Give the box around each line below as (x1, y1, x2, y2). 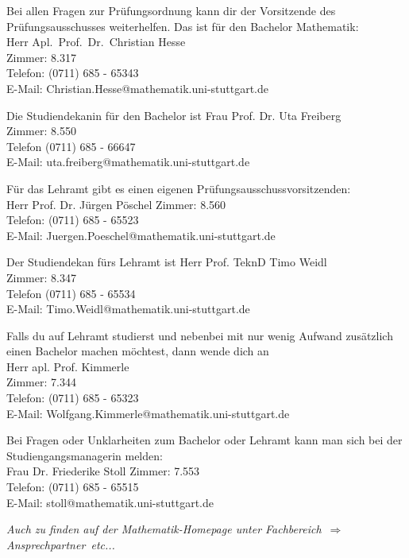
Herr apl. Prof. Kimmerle (6, 358, 129, 374)
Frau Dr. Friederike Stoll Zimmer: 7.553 (6, 463, 200, 479)
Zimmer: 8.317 (6, 48, 76, 65)
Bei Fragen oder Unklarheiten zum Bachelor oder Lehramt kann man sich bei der (6, 432, 403, 448)
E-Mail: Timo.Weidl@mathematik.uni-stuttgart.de (6, 300, 250, 317)
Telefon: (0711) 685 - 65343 (6, 64, 139, 81)
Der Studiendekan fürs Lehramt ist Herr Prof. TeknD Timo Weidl (6, 254, 327, 270)
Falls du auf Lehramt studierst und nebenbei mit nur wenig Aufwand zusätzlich (6, 327, 393, 343)
